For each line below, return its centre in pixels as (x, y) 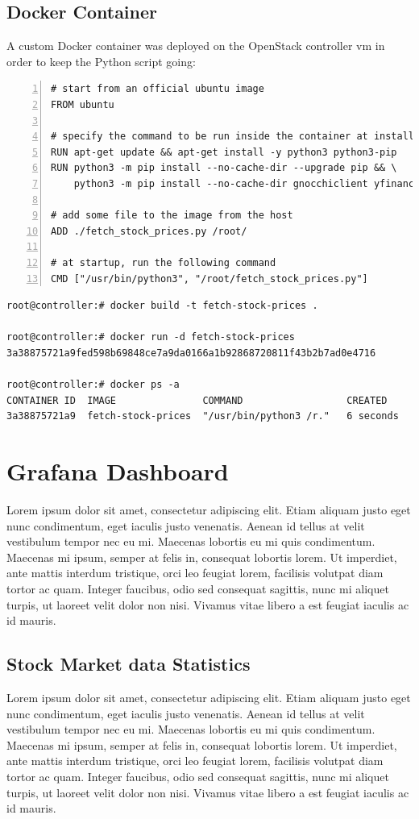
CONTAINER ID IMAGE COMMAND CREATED (197, 400)
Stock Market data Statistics (129, 664)
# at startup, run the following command (164, 262)
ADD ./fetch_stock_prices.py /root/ (149, 231)
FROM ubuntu (83, 104)
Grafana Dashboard (118, 471)
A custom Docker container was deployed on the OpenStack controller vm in (196, 46)
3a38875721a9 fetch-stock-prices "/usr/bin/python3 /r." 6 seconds (203, 416)
